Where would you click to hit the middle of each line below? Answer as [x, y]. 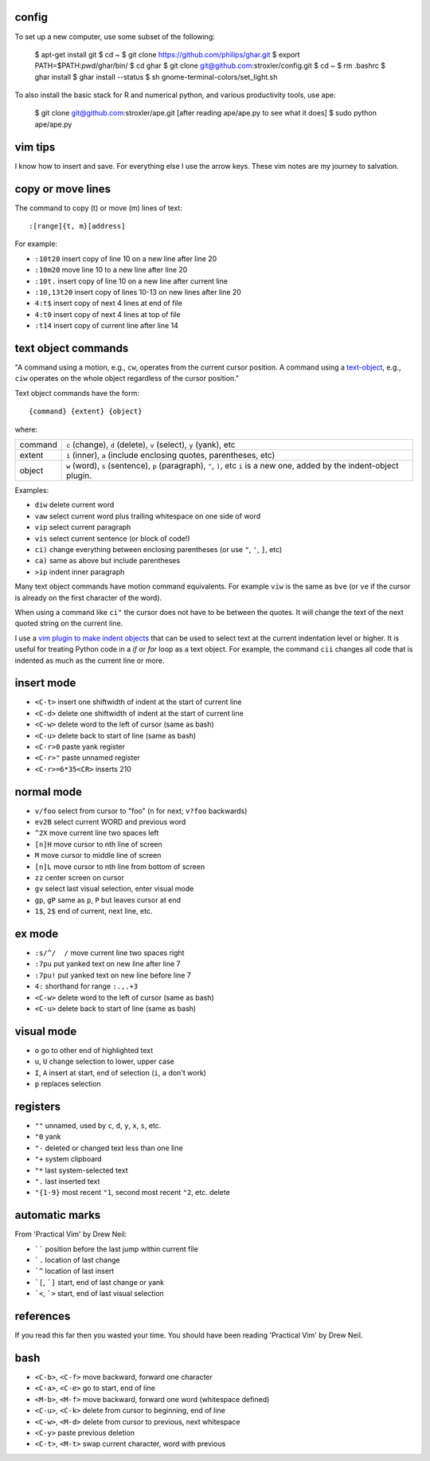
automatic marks [58, 1215]
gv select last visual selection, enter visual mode [114, 889]
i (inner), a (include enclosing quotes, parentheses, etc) [171, 456]
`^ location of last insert [74, 1271]
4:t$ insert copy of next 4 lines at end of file [108, 304]
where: [26, 429]
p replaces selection [68, 1084]
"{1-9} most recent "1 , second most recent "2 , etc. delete [132, 1193]
